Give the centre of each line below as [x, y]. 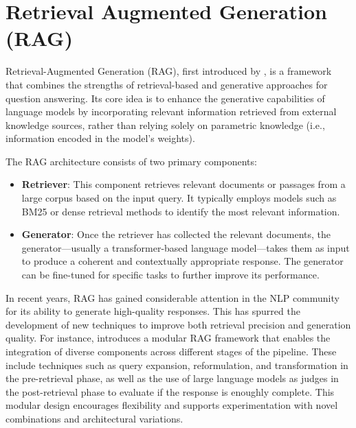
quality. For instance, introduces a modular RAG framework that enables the [168, 338]
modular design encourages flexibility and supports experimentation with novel [172, 405]
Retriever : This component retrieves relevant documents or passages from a [183, 184]
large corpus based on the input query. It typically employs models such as [179, 198]
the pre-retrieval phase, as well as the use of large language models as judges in [172, 378]
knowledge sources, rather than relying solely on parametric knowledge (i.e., [165, 124]
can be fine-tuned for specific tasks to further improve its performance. [170, 275]
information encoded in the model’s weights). [100, 138]
